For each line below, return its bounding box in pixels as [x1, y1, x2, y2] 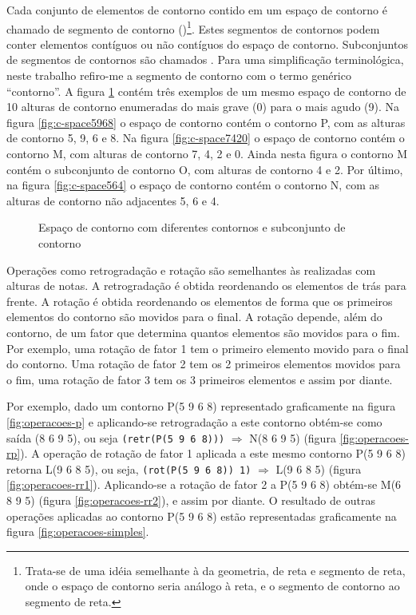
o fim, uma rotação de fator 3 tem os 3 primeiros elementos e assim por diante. [6, 371, 393, 387]
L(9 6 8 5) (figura [275, 460, 362, 477]
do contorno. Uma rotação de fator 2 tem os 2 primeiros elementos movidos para [6, 355, 401, 372]
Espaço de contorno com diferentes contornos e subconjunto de [38, 219, 346, 236]
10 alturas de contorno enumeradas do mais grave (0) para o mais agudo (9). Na [6, 98, 400, 115]
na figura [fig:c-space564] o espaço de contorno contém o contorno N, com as [6, 177, 379, 193]
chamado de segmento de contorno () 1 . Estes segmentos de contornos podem [6, 18, 380, 37]
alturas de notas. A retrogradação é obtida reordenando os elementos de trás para [6, 277, 406, 294]
